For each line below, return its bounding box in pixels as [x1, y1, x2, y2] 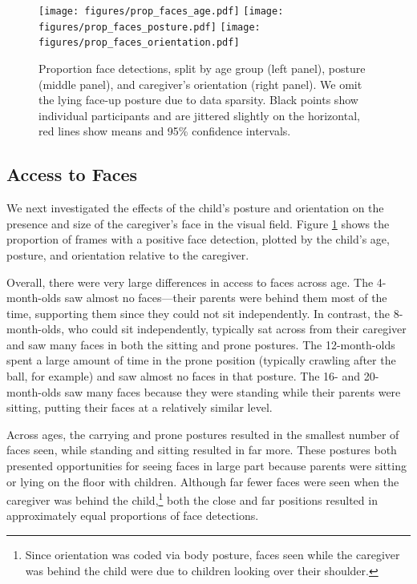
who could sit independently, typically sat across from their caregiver [67, 320, 407, 337]
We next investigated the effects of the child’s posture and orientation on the [6, 199, 384, 216]
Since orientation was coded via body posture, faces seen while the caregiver [25, 546, 400, 563]
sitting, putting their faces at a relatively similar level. [6, 399, 273, 416]
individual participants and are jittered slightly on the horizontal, [38, 107, 360, 123]
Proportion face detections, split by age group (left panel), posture [38, 59, 366, 76]
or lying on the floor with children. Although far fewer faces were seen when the [6, 473, 399, 489]
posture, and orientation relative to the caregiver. [6, 246, 249, 263]
